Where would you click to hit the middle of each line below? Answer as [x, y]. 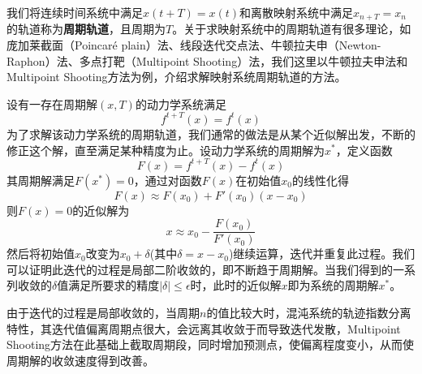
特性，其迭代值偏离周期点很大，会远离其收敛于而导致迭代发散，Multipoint [204, 328]
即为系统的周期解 [333, 285]
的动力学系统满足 [181, 103]
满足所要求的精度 [114, 285]
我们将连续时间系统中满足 [75, 12]
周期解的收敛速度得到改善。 [80, 360]
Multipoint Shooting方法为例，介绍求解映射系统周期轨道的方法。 [177, 77]
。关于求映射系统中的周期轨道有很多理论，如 [292, 29]
